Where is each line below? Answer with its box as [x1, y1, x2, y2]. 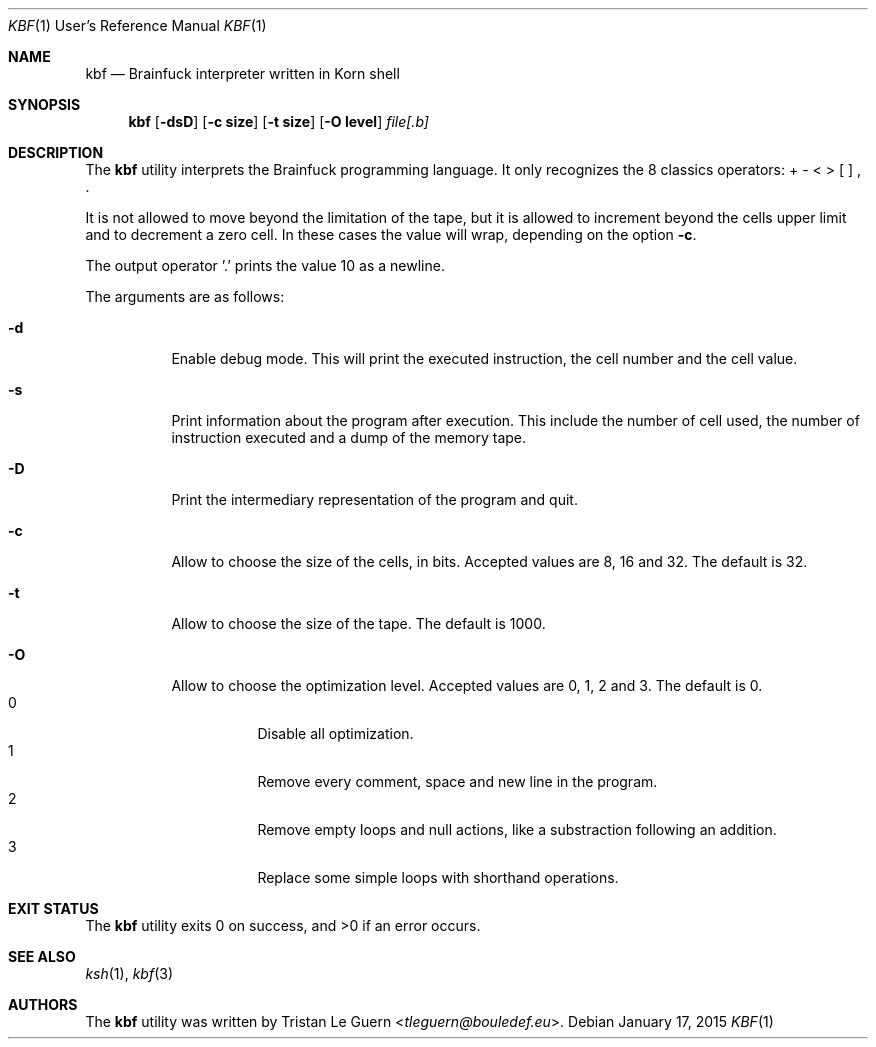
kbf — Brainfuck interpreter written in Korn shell [85, 65, 400, 82]
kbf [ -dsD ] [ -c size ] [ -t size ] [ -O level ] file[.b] [128, 113, 429, 130]
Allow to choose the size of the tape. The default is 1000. [171, 615, 546, 632]
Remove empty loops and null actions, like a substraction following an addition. [257, 821, 777, 838]
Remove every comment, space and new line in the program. [257, 773, 658, 790]
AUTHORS [8, 996, 78, 1013]
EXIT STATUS [8, 900, 99, 917]
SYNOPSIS [8, 96, 81, 113]
